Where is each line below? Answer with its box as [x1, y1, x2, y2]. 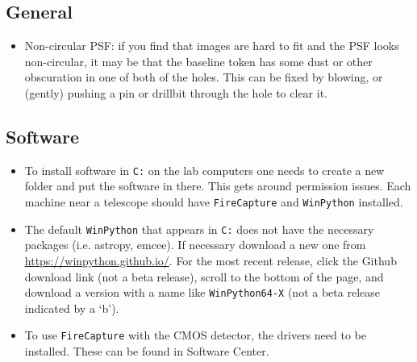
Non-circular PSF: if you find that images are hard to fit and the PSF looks [24, 37, 399, 54]
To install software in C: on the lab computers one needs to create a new [24, 161, 385, 178]
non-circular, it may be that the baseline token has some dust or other [24, 52, 373, 69]
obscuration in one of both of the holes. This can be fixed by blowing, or [24, 69, 383, 85]
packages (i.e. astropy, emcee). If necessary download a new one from [24, 236, 366, 253]
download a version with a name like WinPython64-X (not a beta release [24, 284, 380, 301]
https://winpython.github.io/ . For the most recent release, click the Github [24, 252, 397, 268]
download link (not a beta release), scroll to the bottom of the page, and [24, 268, 384, 285]
